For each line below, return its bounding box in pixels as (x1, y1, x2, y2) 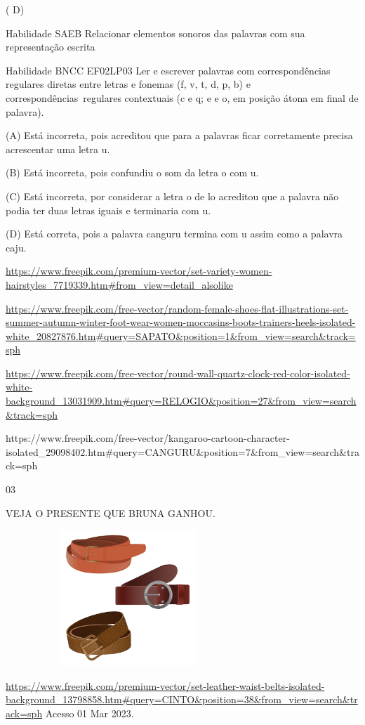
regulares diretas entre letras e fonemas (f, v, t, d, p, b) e (6, 77, 251, 91)
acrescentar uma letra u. (6, 141, 110, 156)
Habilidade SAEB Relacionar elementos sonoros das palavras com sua (6, 25, 305, 40)
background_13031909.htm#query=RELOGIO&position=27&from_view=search (6, 393, 357, 408)
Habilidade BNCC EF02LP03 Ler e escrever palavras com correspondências (6, 63, 331, 77)
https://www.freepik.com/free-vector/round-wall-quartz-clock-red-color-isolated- (6, 365, 350, 380)
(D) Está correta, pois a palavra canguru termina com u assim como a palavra (6, 226, 343, 241)
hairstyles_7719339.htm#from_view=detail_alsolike (6, 277, 233, 292)
